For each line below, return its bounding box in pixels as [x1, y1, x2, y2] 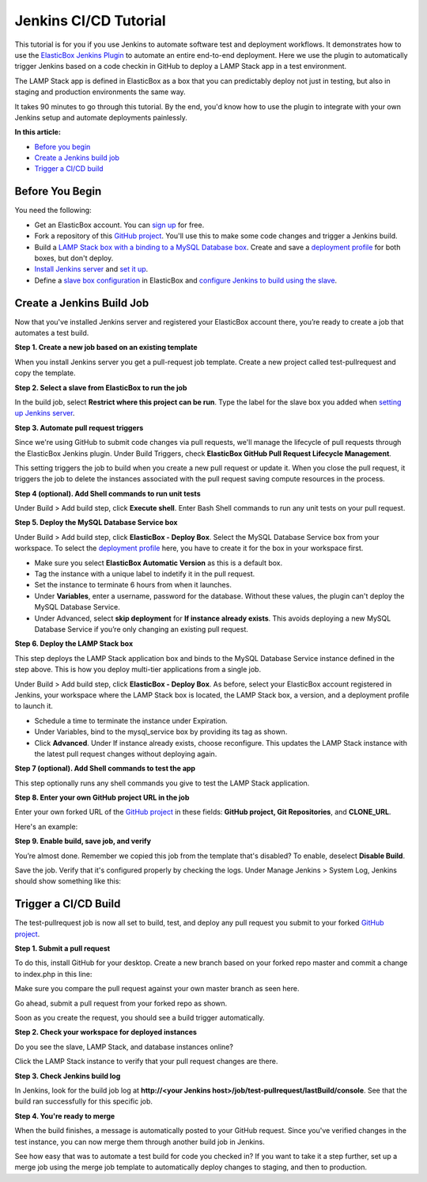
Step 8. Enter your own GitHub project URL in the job [14, 792, 190, 803]
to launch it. [14, 701, 53, 711]
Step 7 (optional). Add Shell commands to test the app [14, 764, 196, 773]
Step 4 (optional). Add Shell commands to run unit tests [14, 488, 201, 498]
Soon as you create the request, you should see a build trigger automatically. [14, 1013, 265, 1023]
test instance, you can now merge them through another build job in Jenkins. [14, 1137, 265, 1146]
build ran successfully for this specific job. [14, 1096, 153, 1106]
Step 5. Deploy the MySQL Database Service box [14, 518, 178, 527]
